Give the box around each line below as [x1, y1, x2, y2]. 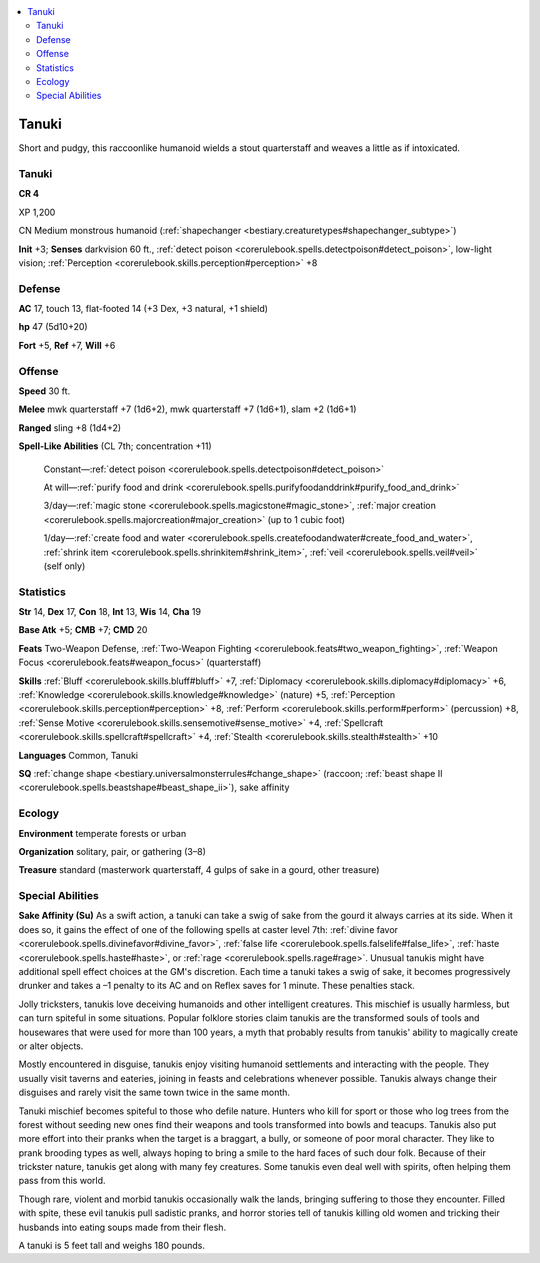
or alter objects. [18, 1040, 84, 1052]
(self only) [43, 560, 86, 572]
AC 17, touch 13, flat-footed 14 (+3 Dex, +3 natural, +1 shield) [18, 303, 269, 315]
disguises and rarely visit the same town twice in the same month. [18, 1086, 290, 1099]
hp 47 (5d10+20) [18, 321, 89, 333]
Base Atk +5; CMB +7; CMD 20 [18, 624, 148, 636]
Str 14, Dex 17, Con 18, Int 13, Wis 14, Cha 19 [18, 606, 202, 618]
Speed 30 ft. [18, 385, 71, 397]
